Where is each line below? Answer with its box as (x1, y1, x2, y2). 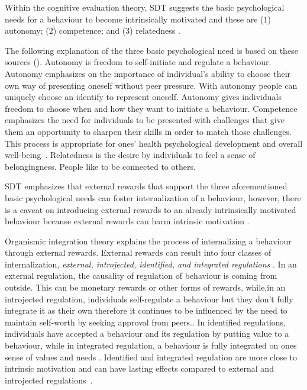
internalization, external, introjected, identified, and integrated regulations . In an (5, 257, 297, 270)
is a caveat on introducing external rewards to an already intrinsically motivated (5, 203, 296, 215)
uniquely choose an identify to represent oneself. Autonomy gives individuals (5, 91, 282, 103)
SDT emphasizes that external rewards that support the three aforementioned (5, 180, 287, 192)
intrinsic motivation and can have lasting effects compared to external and (5, 362, 274, 375)
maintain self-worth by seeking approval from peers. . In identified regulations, (5, 315, 286, 328)
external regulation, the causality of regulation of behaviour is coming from (5, 269, 277, 282)
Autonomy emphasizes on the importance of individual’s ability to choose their (5, 67, 291, 79)
